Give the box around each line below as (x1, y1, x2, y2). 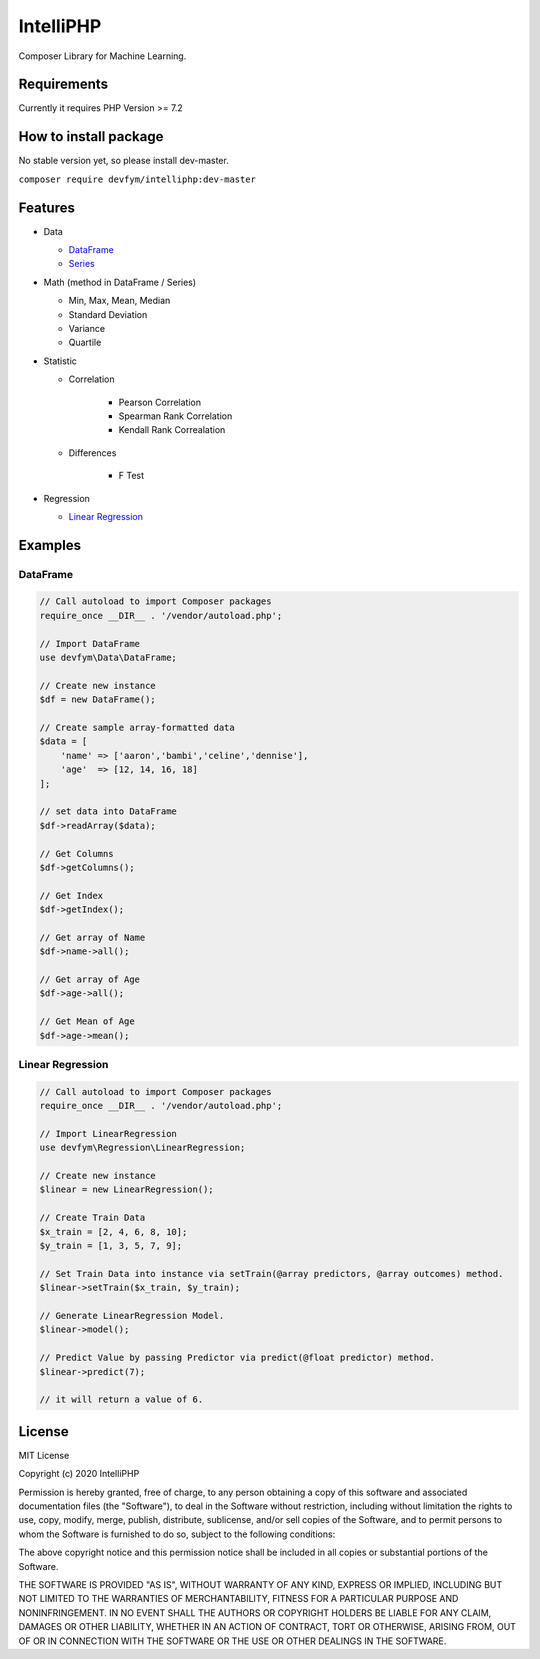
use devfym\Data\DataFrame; (39, 652, 177, 664)
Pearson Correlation (118, 396, 202, 408)
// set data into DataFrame (39, 806, 177, 817)
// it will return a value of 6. (39, 1394, 204, 1405)
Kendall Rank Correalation (118, 424, 226, 436)
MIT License (18, 1449, 70, 1461)
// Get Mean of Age (39, 1016, 135, 1027)
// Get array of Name (39, 931, 146, 943)
